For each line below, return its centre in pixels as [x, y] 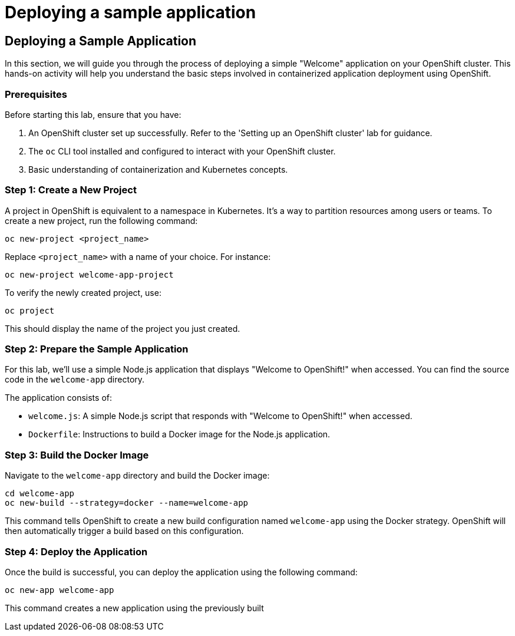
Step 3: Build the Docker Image [77, 455]
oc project [30, 310]
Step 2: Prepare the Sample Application [97, 349]
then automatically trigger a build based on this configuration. [124, 531]
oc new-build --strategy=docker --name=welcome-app [127, 503]
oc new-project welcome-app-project [89, 274]
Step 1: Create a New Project [71, 190]
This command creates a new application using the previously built [134, 608]
